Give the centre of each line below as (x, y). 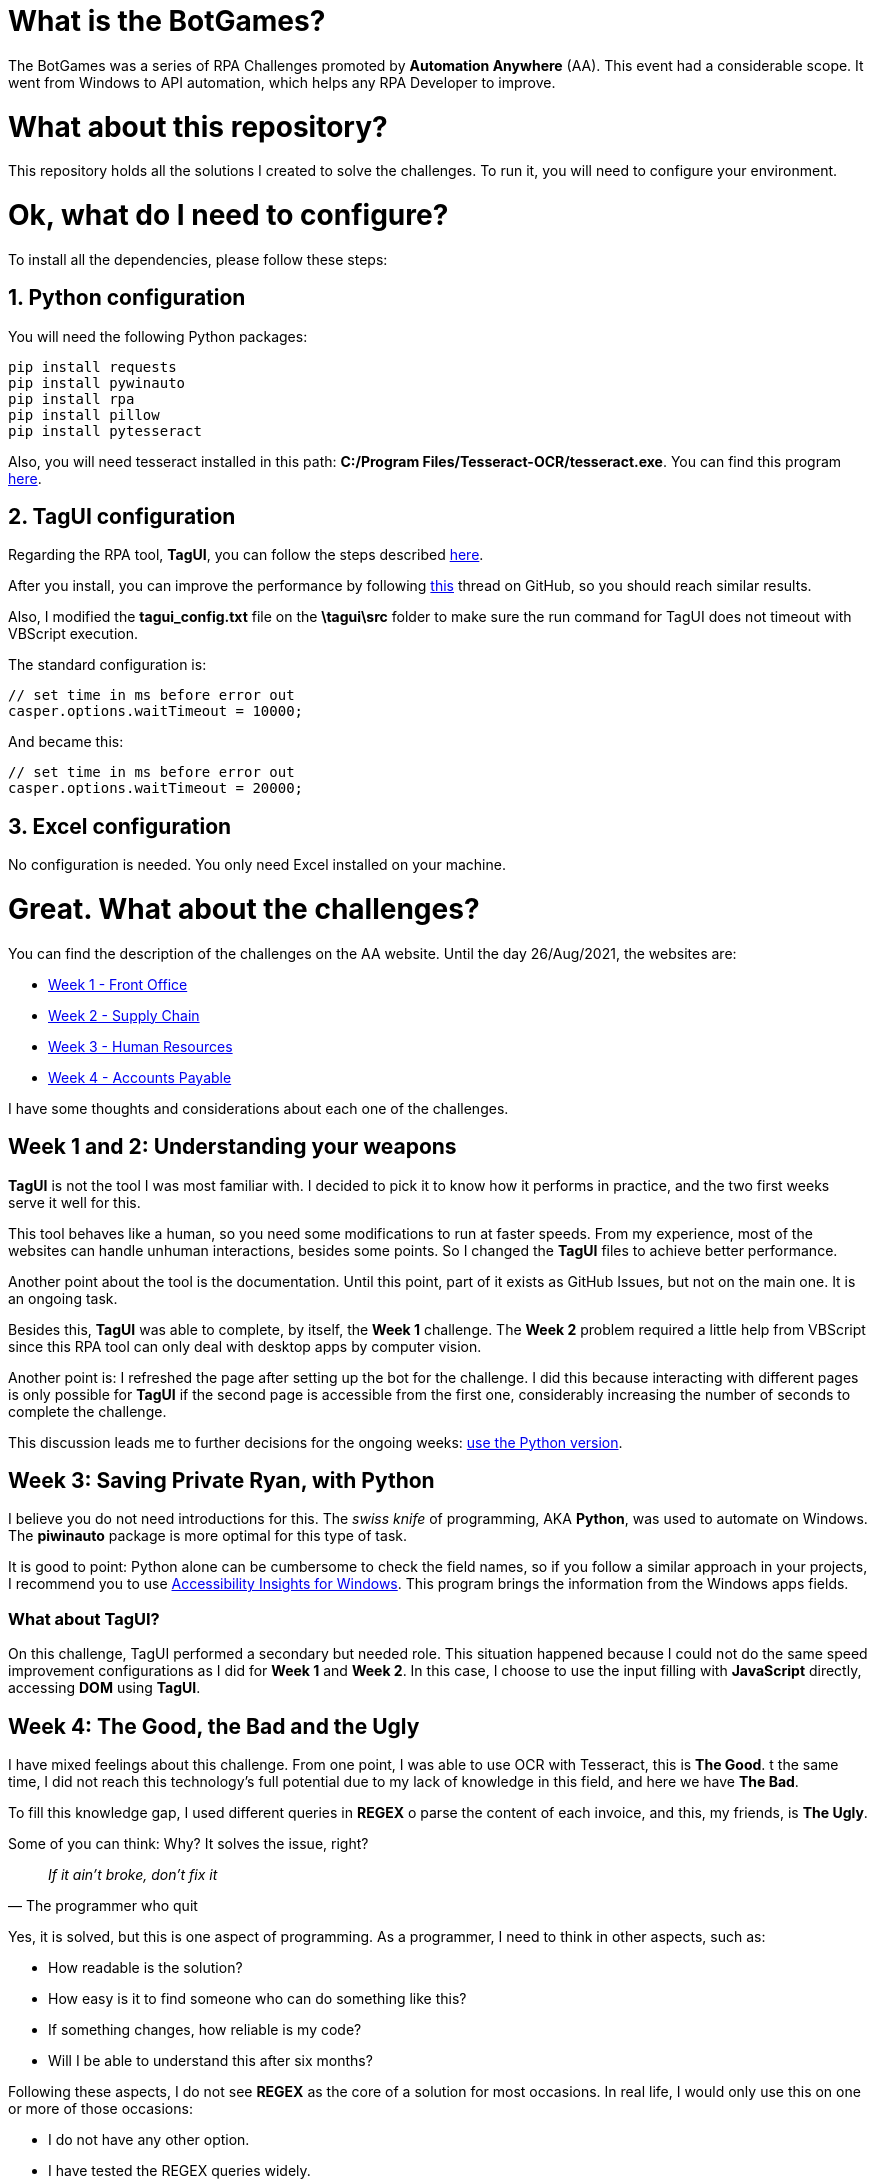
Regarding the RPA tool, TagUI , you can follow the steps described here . (246, 555)
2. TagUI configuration (122, 517)
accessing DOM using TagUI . (104, 1688)
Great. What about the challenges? (244, 909)
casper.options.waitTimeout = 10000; (156, 711)
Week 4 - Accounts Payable (140, 1077)
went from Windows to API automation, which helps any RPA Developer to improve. (282, 82)
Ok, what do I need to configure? (228, 215)
